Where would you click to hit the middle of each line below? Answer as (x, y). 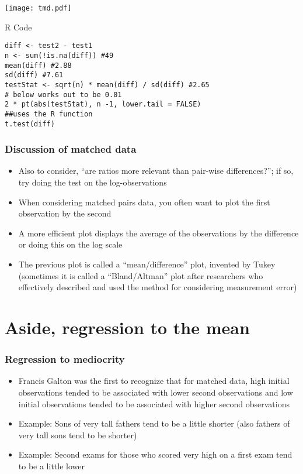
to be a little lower (51, 466)
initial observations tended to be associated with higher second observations (154, 403)
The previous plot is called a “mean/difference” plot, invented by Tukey (147, 264)
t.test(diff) (30, 124)
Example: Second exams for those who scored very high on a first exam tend (155, 454)
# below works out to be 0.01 (63, 95)
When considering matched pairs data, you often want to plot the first (144, 202)
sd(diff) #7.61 (34, 75)
